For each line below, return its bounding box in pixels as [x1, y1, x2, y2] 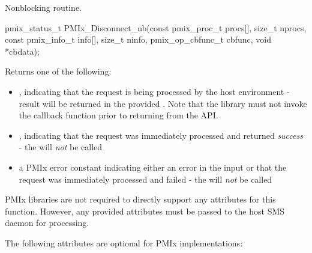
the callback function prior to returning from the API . [19, 109, 218, 121]
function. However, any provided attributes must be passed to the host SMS [5, 204, 285, 217]
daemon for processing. [5, 216, 89, 229]
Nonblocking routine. [5, 1, 82, 13]
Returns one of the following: [5, 65, 112, 78]
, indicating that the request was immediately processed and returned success [19, 129, 303, 141]
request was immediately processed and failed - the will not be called [19, 172, 272, 185]
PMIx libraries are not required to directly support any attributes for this [5, 193, 276, 206]
